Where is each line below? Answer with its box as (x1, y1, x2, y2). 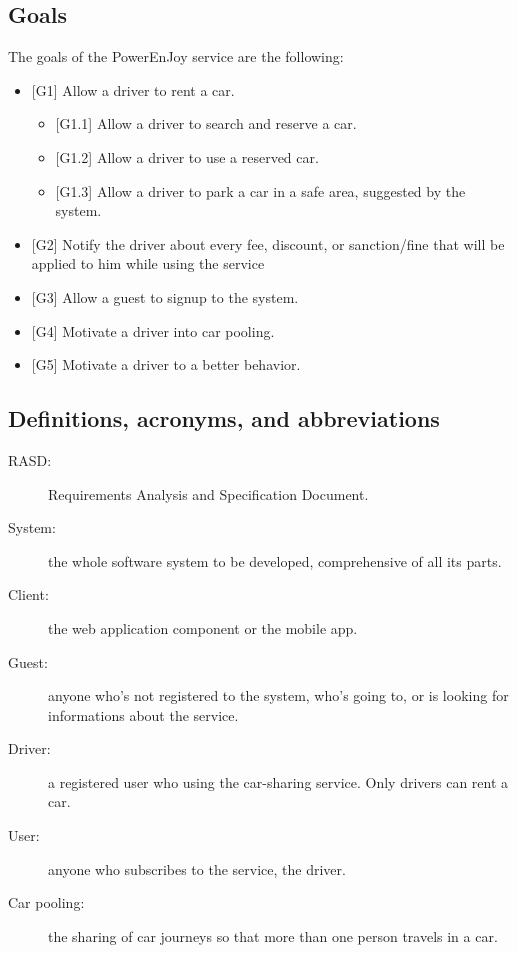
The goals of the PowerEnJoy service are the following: (8, 46, 344, 67)
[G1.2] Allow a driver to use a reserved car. (55, 146, 319, 167)
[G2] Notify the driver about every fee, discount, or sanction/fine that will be (31, 233, 505, 254)
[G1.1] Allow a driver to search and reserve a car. (55, 113, 357, 134)
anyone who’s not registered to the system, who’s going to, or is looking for (48, 685, 509, 706)
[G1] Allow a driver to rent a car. (31, 79, 235, 100)
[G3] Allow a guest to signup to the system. (31, 286, 299, 307)
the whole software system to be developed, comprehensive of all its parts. (48, 550, 502, 571)
